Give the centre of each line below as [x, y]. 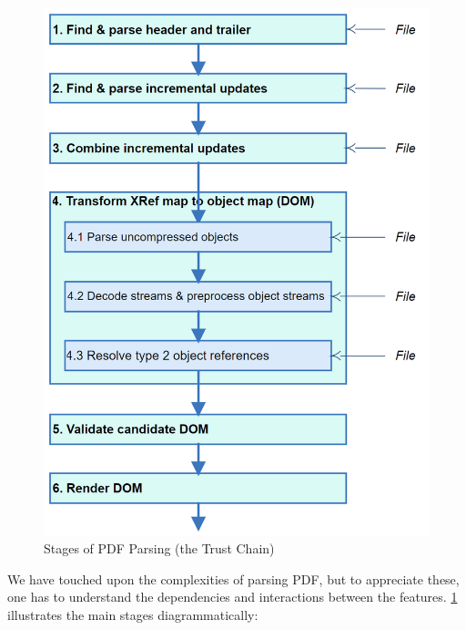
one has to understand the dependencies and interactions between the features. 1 [233, 597]
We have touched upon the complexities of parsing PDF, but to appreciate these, [233, 578]
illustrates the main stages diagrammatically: [133, 615]
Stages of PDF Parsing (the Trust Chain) [159, 548]
